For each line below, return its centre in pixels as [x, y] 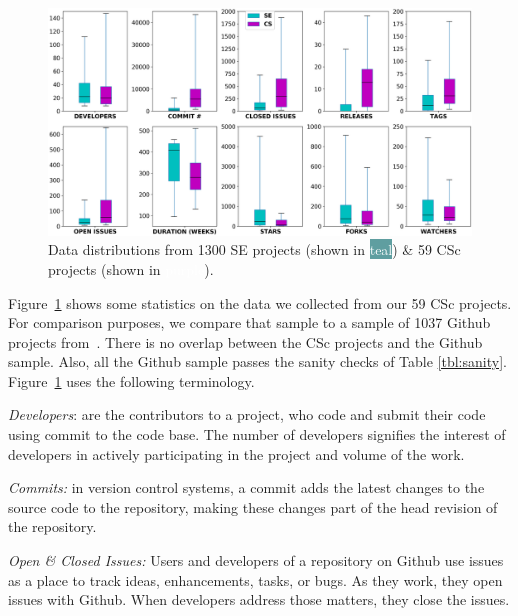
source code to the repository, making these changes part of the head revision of [253, 506]
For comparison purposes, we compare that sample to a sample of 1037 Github [249, 322]
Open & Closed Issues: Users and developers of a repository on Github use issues [256, 560]
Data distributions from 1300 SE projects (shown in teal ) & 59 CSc [254, 249]
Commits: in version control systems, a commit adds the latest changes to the [246, 487]
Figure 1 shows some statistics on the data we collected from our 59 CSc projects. [260, 302]
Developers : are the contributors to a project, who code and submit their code [247, 414]
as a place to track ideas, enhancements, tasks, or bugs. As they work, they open [255, 579]
